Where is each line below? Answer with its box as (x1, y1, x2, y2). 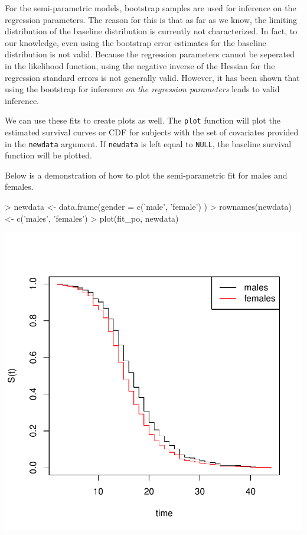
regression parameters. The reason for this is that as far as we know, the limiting (5, 13, 298, 25)
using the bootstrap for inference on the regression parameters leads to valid (5, 83, 280, 95)
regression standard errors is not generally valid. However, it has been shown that (5, 71, 300, 83)
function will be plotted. (5, 149, 92, 161)
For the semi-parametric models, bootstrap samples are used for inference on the (5, 2, 296, 14)
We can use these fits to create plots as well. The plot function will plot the (5, 114, 280, 127)
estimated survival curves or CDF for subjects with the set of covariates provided (5, 126, 299, 138)
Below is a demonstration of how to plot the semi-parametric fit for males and (5, 168, 288, 181)
